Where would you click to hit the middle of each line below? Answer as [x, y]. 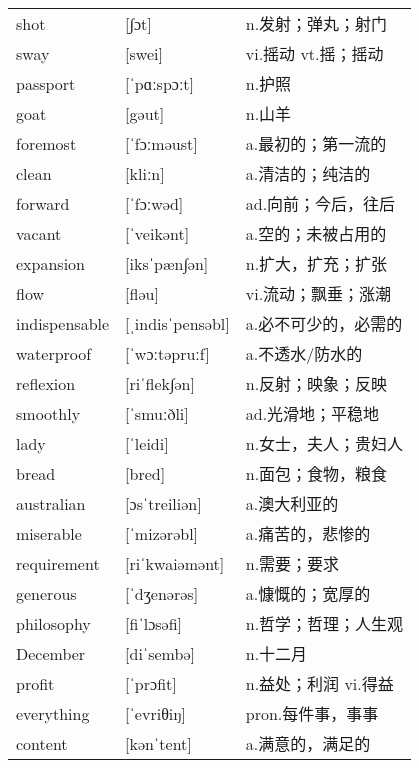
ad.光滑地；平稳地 [312, 414]
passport [46, 83]
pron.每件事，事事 [312, 714]
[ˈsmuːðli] [157, 413]
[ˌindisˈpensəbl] [177, 323]
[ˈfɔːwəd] [154, 203]
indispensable [63, 323]
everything [53, 713]
